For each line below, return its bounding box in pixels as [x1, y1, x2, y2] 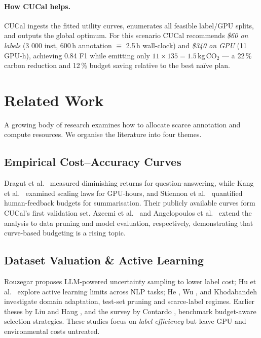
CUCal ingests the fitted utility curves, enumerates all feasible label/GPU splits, [4, 20, 254, 30]
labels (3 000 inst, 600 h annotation [4, 40, 112, 50]
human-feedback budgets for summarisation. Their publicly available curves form [4, 197, 255, 208]
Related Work [4, 89, 104, 110]
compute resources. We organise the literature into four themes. [4, 129, 202, 140]
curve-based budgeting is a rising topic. [4, 227, 126, 238]
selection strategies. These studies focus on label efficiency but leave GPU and [4, 316, 246, 326]
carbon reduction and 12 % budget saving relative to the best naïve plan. [4, 60, 230, 71]
